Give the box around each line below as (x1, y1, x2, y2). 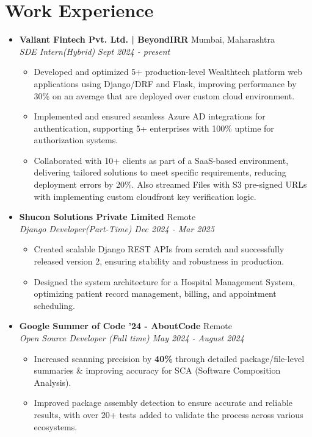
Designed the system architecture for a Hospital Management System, (34, 275, 296, 288)
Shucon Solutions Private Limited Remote (19, 210, 196, 223)
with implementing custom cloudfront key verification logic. (34, 190, 256, 202)
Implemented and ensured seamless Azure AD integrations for (34, 110, 266, 123)
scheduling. (34, 299, 75, 311)
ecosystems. (34, 420, 78, 433)
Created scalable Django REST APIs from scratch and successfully (34, 243, 285, 255)
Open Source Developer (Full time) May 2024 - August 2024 (19, 332, 244, 344)
